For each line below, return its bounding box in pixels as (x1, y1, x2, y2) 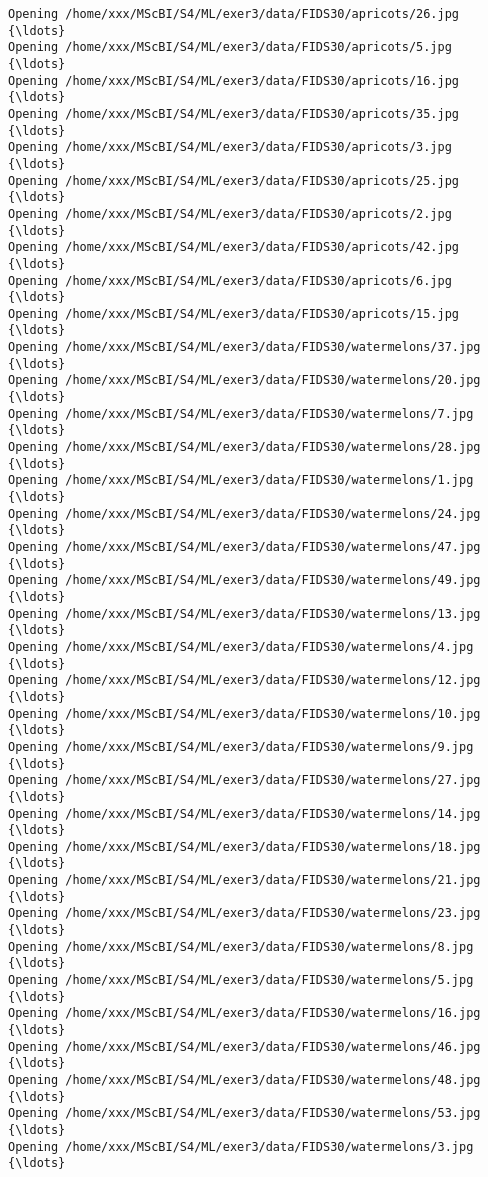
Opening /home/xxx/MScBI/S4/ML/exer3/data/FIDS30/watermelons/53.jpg (8, 1106, 481, 1121)
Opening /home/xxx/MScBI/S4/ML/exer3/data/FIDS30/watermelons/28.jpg (8, 440, 481, 455)
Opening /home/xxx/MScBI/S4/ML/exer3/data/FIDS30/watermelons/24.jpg (8, 506, 481, 521)
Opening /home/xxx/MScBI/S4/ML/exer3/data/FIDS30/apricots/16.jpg (8, 73, 460, 88)
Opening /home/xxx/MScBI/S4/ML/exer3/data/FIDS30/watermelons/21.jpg (8, 873, 481, 888)
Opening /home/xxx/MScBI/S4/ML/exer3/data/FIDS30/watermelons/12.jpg (8, 673, 481, 688)
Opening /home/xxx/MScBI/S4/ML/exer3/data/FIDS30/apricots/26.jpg (8, 7, 460, 21)
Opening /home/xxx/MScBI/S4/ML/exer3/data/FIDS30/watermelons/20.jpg (8, 373, 481, 388)
